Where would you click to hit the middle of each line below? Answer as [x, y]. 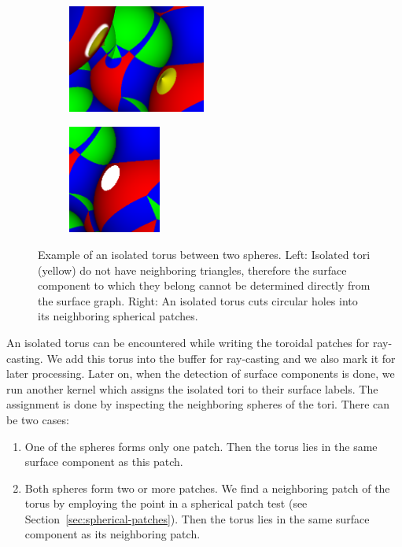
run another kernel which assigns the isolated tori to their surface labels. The [192, 388]
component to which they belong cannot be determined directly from [204, 285]
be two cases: [38, 419]
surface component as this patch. [104, 462]
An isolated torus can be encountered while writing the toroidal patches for [188, 342]
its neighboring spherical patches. [118, 316]
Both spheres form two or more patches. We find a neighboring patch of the [207, 488]
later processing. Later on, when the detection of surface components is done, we [201, 373]
